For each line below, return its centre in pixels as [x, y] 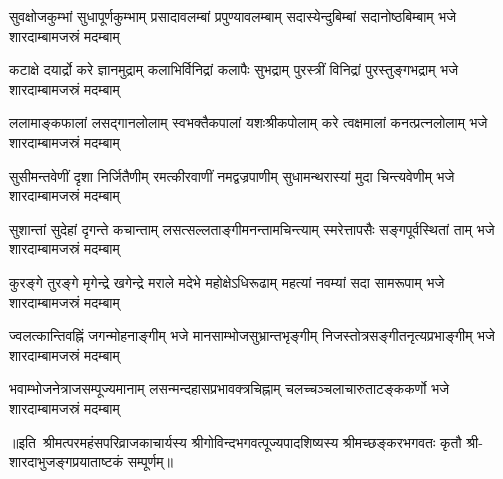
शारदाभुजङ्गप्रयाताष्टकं [66, 461]
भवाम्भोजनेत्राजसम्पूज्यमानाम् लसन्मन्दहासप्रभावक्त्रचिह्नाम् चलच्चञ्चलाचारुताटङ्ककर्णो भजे [229, 388]
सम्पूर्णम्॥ [150, 461]
